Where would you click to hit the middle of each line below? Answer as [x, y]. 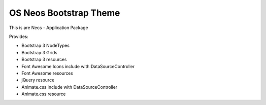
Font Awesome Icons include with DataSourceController [78, 66]
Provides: [19, 36]
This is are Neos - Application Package [49, 28]
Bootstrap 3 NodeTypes [46, 46]
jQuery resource [38, 80]
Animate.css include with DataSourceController [69, 87]
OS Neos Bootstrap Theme [65, 13]
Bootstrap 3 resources [44, 60]
